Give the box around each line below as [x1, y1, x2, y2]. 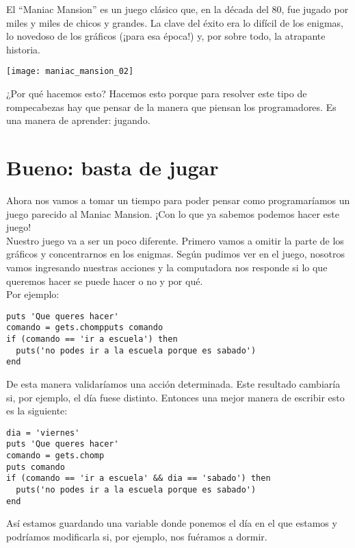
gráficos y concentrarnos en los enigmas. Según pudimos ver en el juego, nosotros [6, 247, 345, 261]
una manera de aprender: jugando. [6, 113, 150, 127]
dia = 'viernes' [6, 427, 80, 438]
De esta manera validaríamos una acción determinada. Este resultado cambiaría [6, 376, 341, 390]
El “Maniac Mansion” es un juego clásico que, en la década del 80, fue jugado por [6, 2, 349, 16]
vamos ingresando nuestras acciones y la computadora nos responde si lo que [6, 260, 328, 274]
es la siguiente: [6, 403, 68, 418]
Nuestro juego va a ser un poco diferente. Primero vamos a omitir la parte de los [6, 233, 344, 247]
